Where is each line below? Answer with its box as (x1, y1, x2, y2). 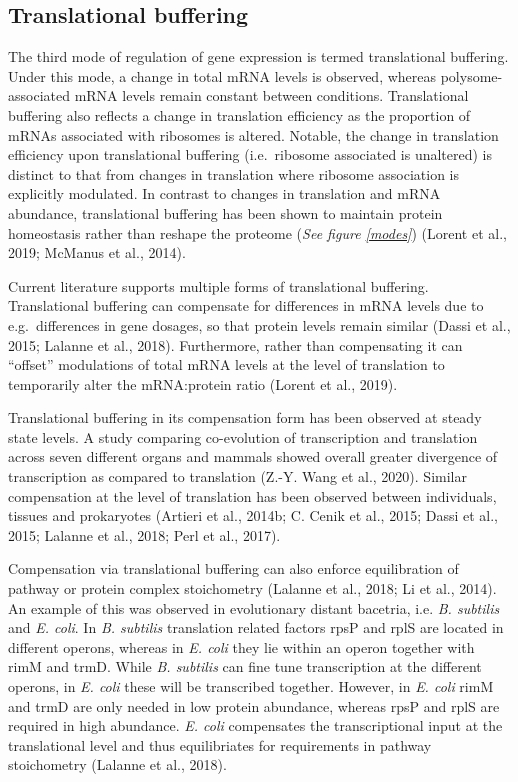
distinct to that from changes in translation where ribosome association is (8, 163, 460, 184)
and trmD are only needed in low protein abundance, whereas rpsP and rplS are (8, 695, 500, 716)
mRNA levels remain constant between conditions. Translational (74, 85, 469, 106)
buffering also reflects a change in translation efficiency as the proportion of (8, 104, 471, 125)
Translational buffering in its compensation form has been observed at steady (8, 407, 482, 428)
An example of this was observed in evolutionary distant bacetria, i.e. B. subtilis (8, 597, 500, 618)
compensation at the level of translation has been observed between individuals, (8, 485, 497, 506)
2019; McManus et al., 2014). (8, 242, 186, 263)
